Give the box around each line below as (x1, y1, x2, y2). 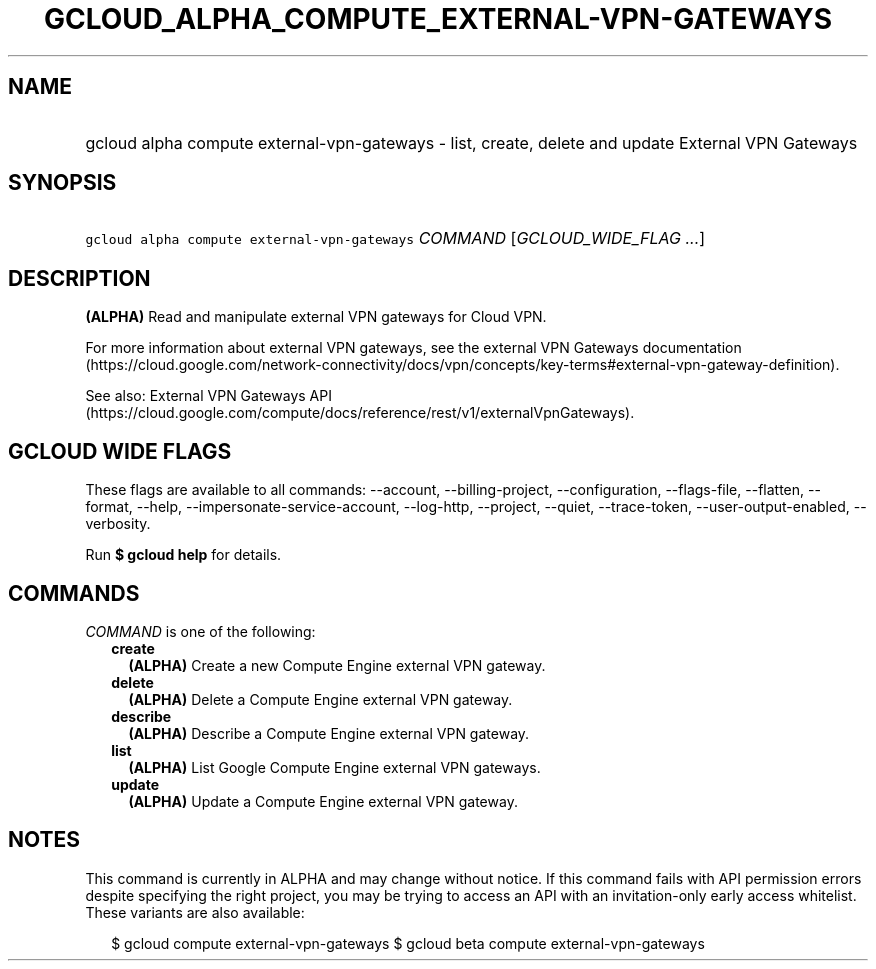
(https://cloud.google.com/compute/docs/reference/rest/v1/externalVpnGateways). (85, 404, 635, 422)
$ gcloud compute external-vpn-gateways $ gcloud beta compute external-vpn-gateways (111, 934, 705, 952)
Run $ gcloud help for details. (85, 546, 282, 564)
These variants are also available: (85, 903, 305, 921)
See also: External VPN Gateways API (85, 387, 332, 405)
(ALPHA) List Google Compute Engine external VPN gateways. (128, 758, 541, 776)
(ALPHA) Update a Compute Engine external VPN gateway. (128, 792, 518, 810)
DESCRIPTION (8, 265, 151, 291)
